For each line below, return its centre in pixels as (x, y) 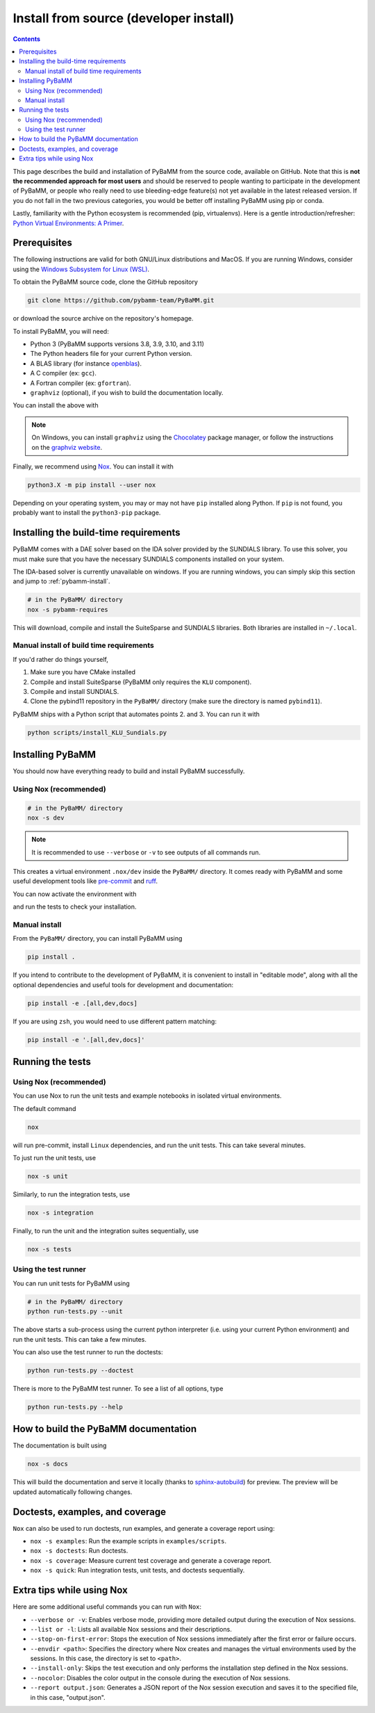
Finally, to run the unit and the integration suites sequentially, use (106, 1231)
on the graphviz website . (67, 447)
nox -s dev (46, 818)
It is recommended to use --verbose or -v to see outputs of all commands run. (146, 852)
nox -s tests (50, 1249)
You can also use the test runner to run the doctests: (88, 1351)
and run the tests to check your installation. (75, 907)
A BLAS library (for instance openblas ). (86, 363)
